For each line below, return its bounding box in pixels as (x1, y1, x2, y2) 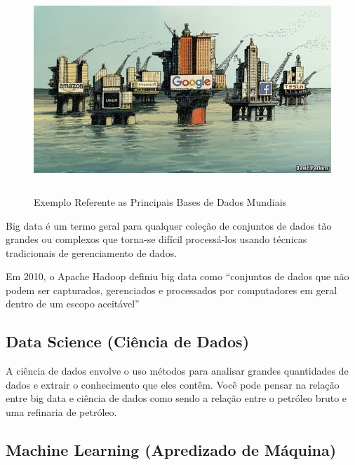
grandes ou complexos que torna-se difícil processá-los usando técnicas (6, 232, 307, 247)
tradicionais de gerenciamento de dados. (6, 245, 177, 260)
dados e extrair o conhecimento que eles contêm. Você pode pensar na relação (6, 377, 340, 391)
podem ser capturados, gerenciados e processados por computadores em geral (6, 282, 337, 297)
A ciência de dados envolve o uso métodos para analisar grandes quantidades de (6, 363, 349, 378)
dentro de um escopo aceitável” (6, 296, 140, 311)
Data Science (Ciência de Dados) (6, 331, 250, 352)
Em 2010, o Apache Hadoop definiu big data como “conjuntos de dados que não (6, 269, 349, 284)
